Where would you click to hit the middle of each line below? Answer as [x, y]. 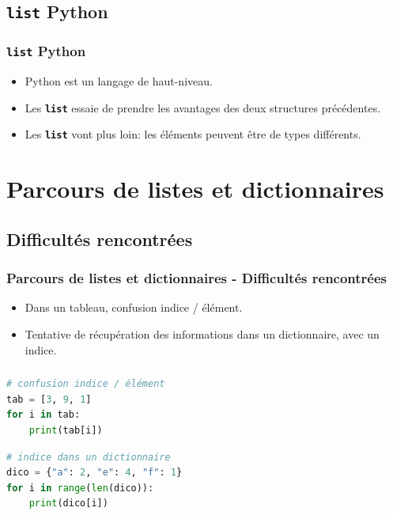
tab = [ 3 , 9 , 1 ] [49, 399]
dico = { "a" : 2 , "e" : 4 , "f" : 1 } [94, 473]
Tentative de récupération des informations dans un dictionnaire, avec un [202, 334]
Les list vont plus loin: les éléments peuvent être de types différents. [193, 134]
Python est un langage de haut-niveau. [119, 81]
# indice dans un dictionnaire [89, 457]
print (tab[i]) [66, 430]
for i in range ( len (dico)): [80, 488]
